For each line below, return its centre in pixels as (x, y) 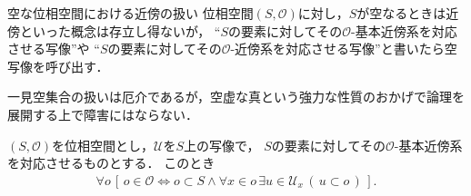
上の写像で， (222, 145)
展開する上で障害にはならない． (103, 114)
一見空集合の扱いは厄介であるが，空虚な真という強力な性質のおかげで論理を (236, 97)
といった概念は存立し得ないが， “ (120, 30)
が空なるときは (401, 13)
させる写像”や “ (54, 49)
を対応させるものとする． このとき (111, 163)
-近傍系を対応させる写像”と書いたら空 (344, 49)
